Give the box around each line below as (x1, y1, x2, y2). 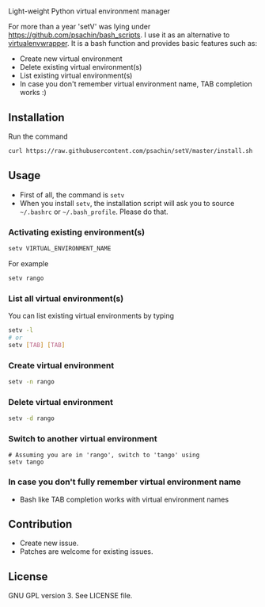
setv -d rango (8, 414, 55, 422)
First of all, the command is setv (19, 189, 125, 200)
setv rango (8, 274, 44, 282)
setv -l (8, 326, 34, 334)
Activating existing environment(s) (8, 227, 145, 238)
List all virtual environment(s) (8, 292, 124, 303)
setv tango (8, 458, 44, 466)
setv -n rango (8, 377, 55, 386)
